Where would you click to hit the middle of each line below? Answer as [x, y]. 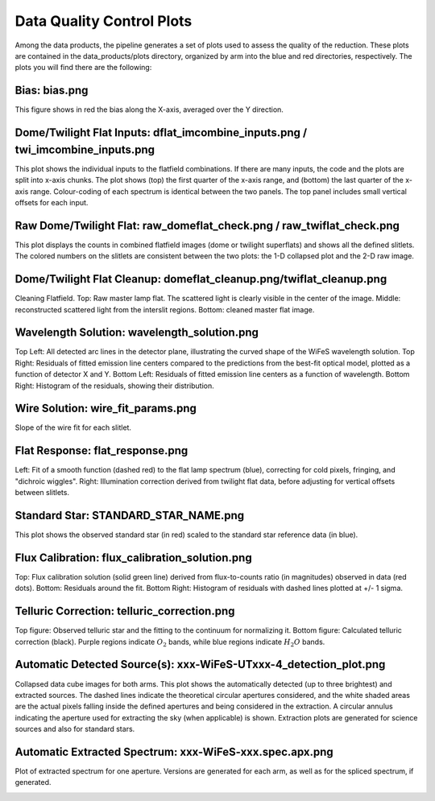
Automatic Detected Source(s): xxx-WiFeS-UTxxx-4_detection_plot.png [200, 665]
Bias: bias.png [52, 91]
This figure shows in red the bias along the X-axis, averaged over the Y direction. [149, 109]
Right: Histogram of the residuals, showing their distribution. [114, 386]
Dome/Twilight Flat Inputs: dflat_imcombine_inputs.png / [161, 133]
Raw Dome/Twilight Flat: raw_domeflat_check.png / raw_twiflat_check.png [207, 225]
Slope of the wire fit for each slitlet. [73, 427]
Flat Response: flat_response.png [101, 451]
